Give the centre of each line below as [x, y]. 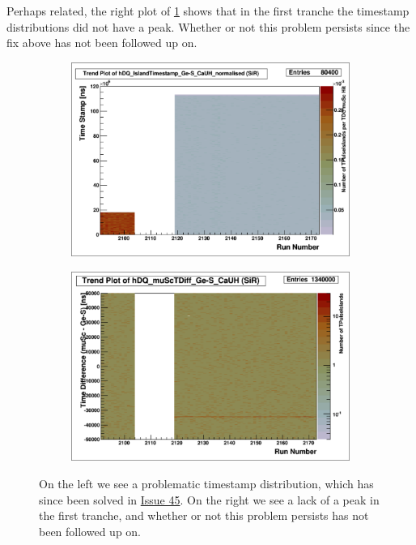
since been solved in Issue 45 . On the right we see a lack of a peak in [209, 499]
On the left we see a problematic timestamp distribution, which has [206, 483]
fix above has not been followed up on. [102, 43]
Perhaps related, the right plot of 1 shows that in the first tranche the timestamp [208, 11]
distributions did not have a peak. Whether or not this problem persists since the [208, 26]
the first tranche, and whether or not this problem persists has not [204, 515]
